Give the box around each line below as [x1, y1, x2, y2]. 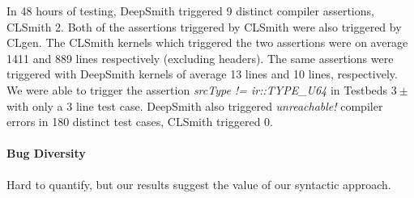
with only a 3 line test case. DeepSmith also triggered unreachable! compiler [6, 97, 383, 114]
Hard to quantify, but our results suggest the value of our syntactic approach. [6, 175, 391, 192]
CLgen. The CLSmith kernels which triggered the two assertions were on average [6, 34, 408, 51]
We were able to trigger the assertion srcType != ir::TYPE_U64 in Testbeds [6, 81, 388, 98]
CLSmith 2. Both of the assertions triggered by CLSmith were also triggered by [6, 18, 402, 35]
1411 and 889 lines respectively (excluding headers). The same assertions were [6, 49, 394, 66]
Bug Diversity [6, 145, 86, 162]
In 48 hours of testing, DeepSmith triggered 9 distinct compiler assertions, [6, 2, 374, 19]
